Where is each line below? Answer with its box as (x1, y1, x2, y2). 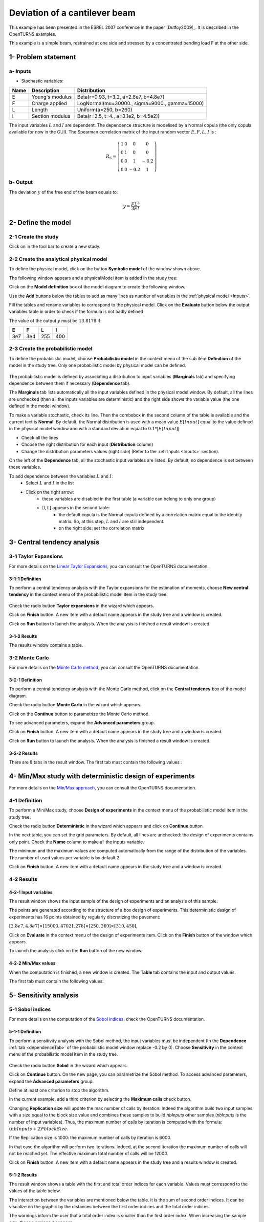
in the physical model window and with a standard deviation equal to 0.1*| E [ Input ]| (9, 426, 180, 432)
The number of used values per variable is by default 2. (9, 854, 121, 860)
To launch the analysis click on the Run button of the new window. (9, 948, 143, 954)
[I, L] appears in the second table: (42, 505, 110, 511)
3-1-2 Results (9, 633, 37, 639)
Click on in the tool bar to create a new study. (9, 243, 101, 249)
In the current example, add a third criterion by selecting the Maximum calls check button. (9, 1096, 192, 1102)
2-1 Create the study (9, 233, 59, 240)
